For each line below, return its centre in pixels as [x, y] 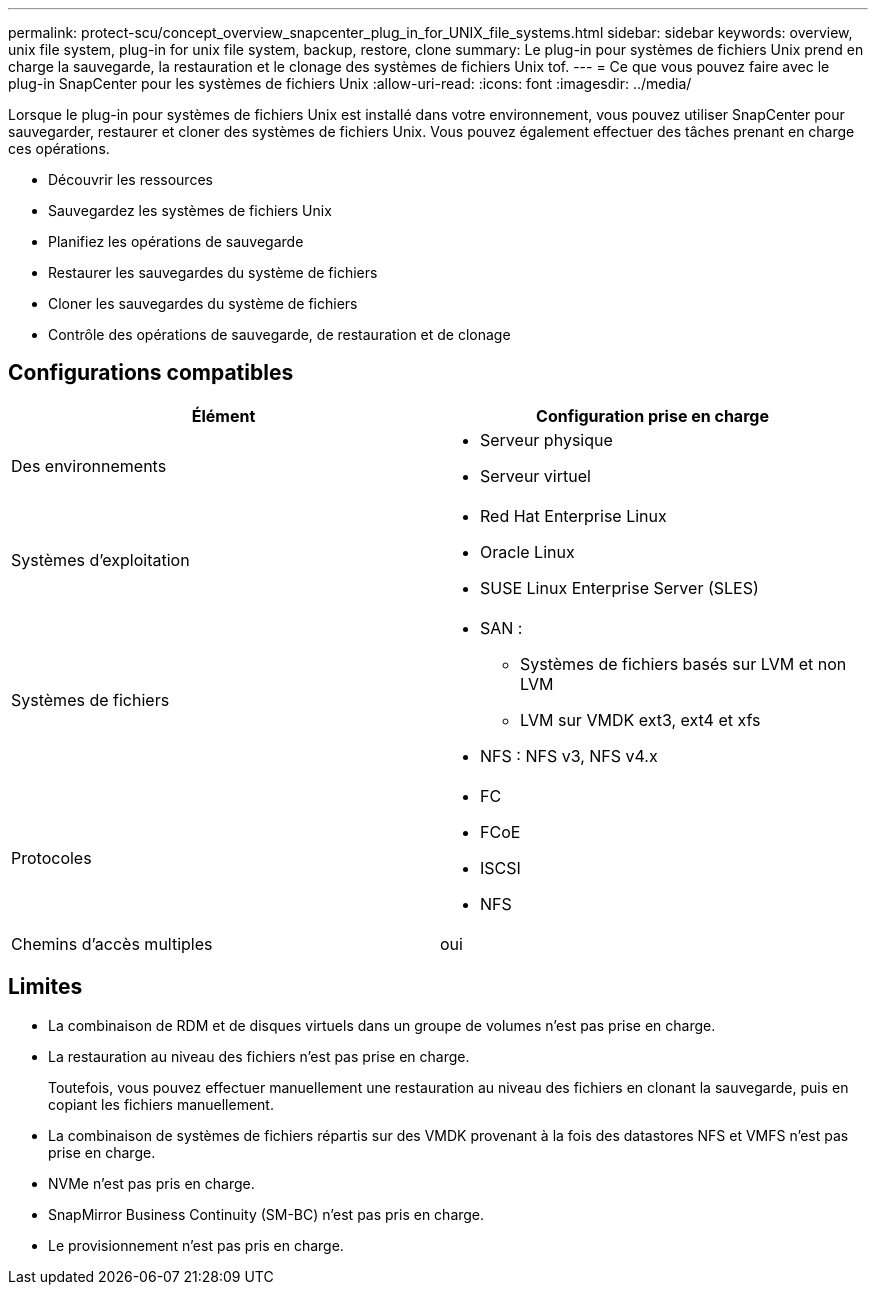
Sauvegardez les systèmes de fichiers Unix [190, 210]
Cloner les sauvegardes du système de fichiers [203, 303]
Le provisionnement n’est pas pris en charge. [196, 1245]
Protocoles [51, 857]
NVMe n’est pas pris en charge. [151, 1183]
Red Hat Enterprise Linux [573, 515]
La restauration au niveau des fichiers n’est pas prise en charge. [259, 1056]
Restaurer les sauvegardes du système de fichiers [213, 272]
